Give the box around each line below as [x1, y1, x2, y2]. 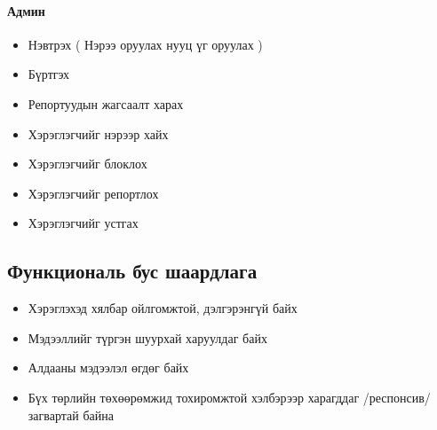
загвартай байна [28, 405, 114, 424]
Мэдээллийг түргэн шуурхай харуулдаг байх [28, 328, 267, 347]
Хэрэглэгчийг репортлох [28, 184, 159, 202]
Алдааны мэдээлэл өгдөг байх [28, 358, 189, 377]
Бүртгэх [28, 65, 69, 83]
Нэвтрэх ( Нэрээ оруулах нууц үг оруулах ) [28, 35, 263, 53]
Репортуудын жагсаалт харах [28, 94, 184, 113]
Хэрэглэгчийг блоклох [28, 154, 147, 173]
